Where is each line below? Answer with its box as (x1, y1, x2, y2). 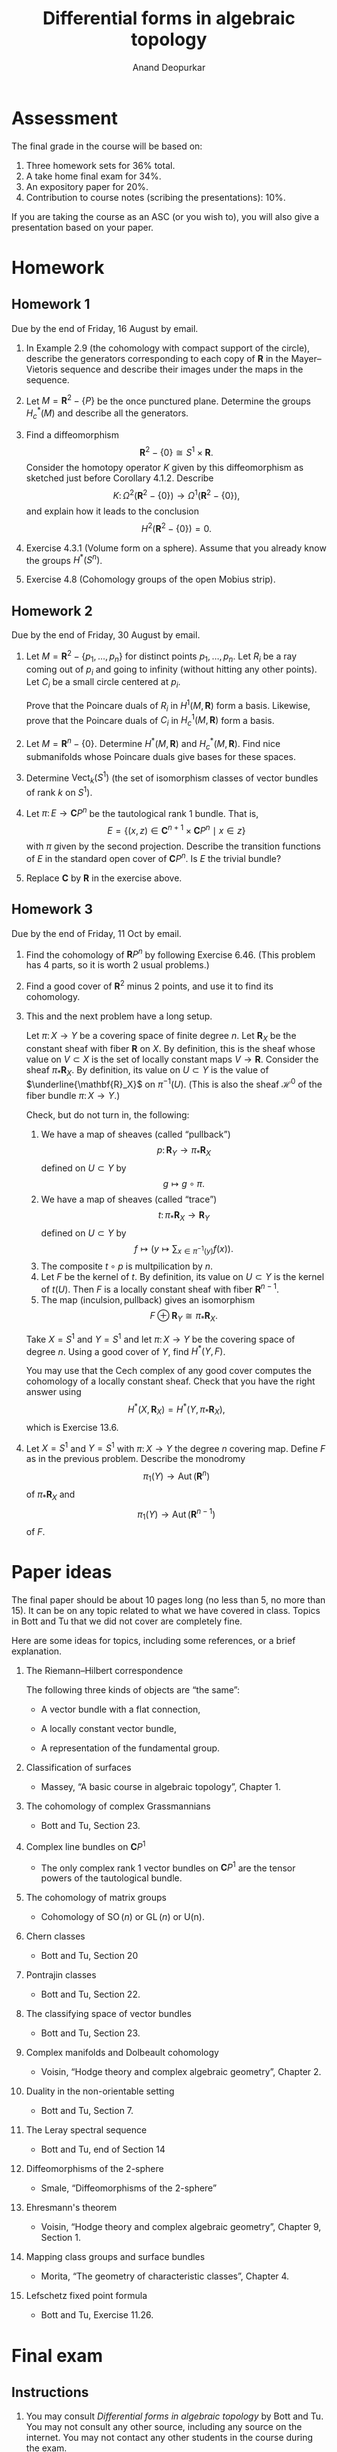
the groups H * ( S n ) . (25, 552, 103, 566)
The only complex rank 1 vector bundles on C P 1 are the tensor (40, 1860, 296, 1874)
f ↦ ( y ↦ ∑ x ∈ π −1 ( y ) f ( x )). (134, 1242, 234, 1257)
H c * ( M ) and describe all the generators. (25, 405, 189, 421)
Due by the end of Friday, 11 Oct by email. (11, 927, 182, 939)
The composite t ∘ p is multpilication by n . (40, 1260, 214, 1272)
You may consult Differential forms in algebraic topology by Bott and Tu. (25, 2410, 324, 2422)
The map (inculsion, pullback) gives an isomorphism (40, 1294, 256, 1306)
